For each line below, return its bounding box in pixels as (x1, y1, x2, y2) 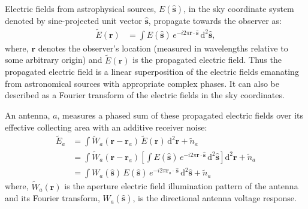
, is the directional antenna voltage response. (132, 192, 297, 204)
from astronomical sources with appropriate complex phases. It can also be (5, 77, 279, 89)
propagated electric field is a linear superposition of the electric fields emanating (5, 65, 299, 78)
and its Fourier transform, (5, 192, 100, 204)
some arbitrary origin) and (5, 53, 102, 66)
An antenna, (5, 109, 50, 122)
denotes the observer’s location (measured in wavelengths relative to (38, 41, 288, 54)
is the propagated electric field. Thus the (132, 53, 282, 66)
